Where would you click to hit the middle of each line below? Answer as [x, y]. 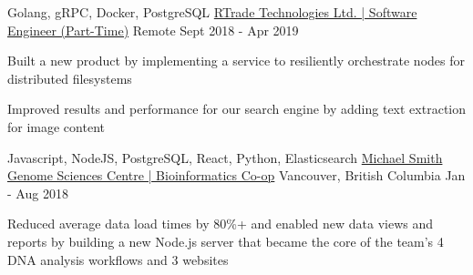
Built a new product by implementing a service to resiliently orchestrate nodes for [236, 61]
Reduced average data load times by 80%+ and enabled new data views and [221, 224]
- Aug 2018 [38, 193]
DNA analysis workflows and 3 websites [118, 259]
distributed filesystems [70, 78]
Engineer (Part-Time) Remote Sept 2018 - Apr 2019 [153, 30]
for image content [56, 126]
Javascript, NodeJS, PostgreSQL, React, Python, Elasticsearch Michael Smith [225, 157]
